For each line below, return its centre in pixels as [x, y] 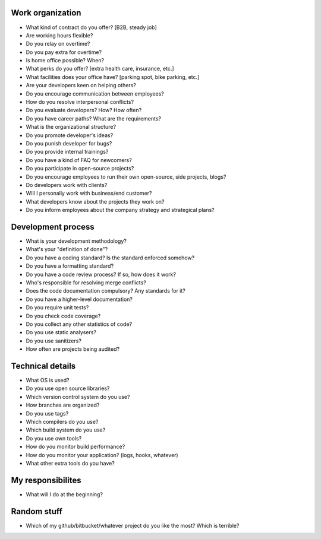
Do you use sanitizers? [53, 341]
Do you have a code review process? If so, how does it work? [101, 274]
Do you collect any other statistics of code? [79, 324]
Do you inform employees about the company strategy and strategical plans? [120, 210]
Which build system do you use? [66, 430]
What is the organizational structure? [71, 127]
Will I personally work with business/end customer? [89, 194]
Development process [53, 226]
